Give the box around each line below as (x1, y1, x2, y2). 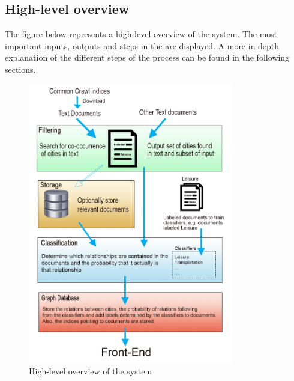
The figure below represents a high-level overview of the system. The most (5, 28, 278, 40)
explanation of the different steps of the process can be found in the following (5, 51, 290, 64)
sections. (5, 62, 36, 75)
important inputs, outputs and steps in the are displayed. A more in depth (5, 39, 280, 52)
